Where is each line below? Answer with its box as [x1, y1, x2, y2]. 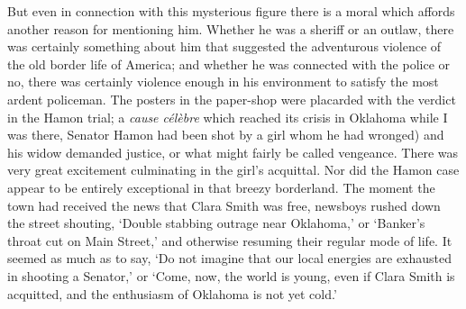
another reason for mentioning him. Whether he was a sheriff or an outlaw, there [7, 19, 454, 38]
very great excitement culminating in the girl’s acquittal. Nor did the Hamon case [7, 160, 460, 179]
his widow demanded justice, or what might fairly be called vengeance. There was [7, 142, 459, 161]
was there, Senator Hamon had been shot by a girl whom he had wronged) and [7, 125, 444, 144]
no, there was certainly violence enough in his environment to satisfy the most [7, 72, 439, 91]
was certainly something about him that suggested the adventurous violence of [7, 37, 442, 56]
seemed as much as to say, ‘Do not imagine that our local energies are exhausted [7, 249, 452, 268]
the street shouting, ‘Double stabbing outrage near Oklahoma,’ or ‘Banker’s [7, 214, 425, 232]
